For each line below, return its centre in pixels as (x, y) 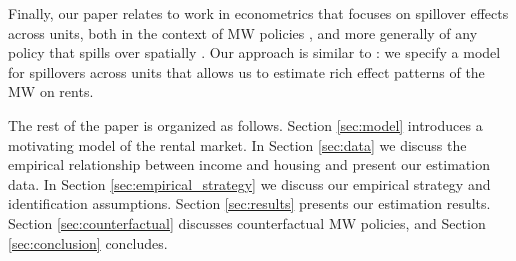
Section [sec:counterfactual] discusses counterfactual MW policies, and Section (247, 222)
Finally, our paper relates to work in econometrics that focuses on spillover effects (258, 13)
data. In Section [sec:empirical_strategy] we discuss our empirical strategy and (249, 183)
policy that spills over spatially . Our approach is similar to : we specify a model (254, 52)
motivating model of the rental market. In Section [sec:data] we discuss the (237, 144)
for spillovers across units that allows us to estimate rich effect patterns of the (246, 71)
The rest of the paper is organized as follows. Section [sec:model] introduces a (245, 124)
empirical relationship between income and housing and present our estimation (249, 164)
